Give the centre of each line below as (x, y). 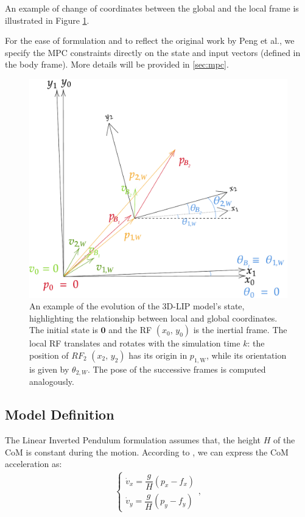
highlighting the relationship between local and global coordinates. (153, 318)
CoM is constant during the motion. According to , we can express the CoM (147, 452)
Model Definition (60, 414)
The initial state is (64, 330)
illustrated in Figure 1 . (47, 20)
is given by (49, 369)
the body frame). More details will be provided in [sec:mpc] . (117, 64)
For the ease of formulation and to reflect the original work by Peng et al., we (150, 40)
